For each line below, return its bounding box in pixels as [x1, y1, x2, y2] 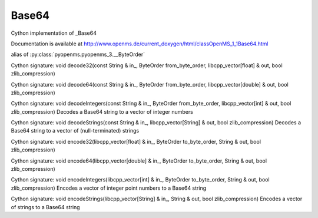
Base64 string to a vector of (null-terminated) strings [11, 127, 140, 134]
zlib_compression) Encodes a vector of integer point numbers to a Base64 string [11, 184, 206, 191]
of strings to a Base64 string [11, 203, 80, 210]
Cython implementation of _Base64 [11, 29, 97, 37]
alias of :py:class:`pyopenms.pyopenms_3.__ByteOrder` [11, 51, 145, 58]
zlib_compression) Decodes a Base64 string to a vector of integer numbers [11, 108, 194, 115]
